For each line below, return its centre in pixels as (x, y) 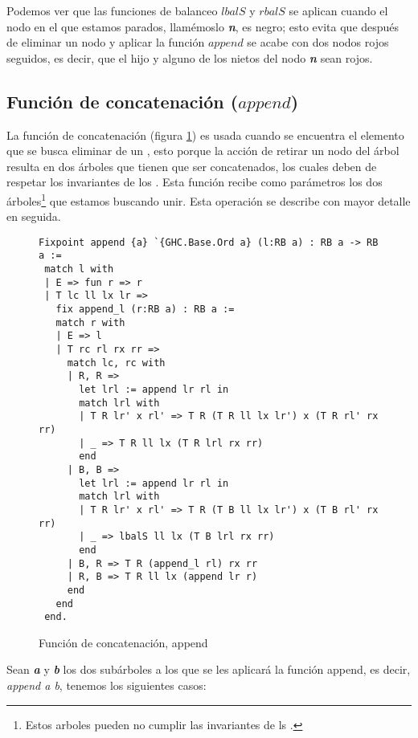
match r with (90, 322)
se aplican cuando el (338, 10)
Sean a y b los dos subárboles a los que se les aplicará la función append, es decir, (209, 669)
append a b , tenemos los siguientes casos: (107, 685)
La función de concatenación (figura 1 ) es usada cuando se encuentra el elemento (205, 135)
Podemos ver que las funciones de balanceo (112, 10)
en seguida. (34, 216)
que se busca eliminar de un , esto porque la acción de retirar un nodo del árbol (203, 151)
